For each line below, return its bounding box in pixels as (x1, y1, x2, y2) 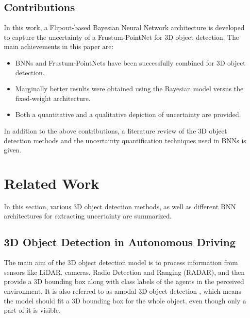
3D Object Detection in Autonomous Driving (4, 234, 236, 250)
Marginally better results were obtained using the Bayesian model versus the (15, 84, 244, 94)
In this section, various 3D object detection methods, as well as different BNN (4, 201, 236, 211)
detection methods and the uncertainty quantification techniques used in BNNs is (4, 135, 246, 145)
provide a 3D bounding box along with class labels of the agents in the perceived (4, 276, 244, 286)
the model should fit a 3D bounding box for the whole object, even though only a (4, 295, 246, 305)
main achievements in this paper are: (4, 41, 114, 51)
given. (4, 145, 21, 155)
